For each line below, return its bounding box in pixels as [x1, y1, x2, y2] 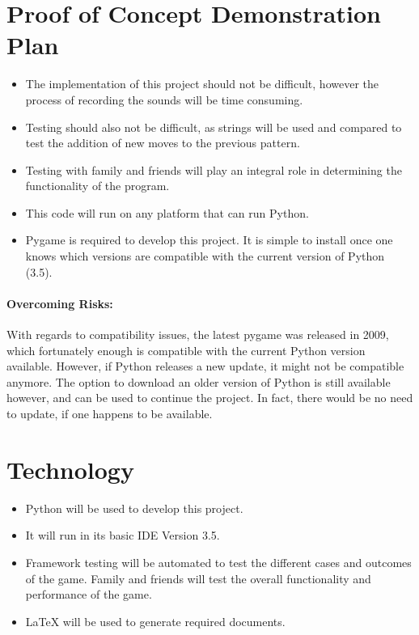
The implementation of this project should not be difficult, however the [25, 75, 379, 92]
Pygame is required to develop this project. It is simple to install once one [25, 231, 393, 248]
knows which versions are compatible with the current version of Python [25, 248, 385, 265]
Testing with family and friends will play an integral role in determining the [25, 161, 402, 178]
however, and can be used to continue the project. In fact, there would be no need [6, 389, 413, 406]
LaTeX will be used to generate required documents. [25, 612, 286, 629]
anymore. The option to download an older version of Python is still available [6, 373, 391, 390]
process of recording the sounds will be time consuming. [25, 91, 303, 108]
